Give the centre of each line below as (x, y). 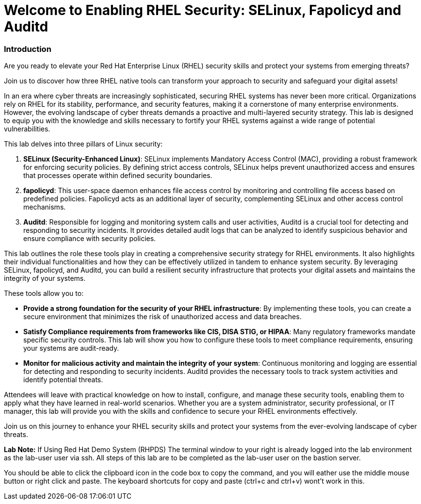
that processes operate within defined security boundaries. (118, 176)
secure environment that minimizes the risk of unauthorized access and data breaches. (162, 317)
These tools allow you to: (44, 293)
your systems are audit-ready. (71, 348)
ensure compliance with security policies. (90, 239)
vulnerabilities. (27, 129)
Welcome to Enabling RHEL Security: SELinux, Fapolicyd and (203, 10)
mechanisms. (45, 207)
